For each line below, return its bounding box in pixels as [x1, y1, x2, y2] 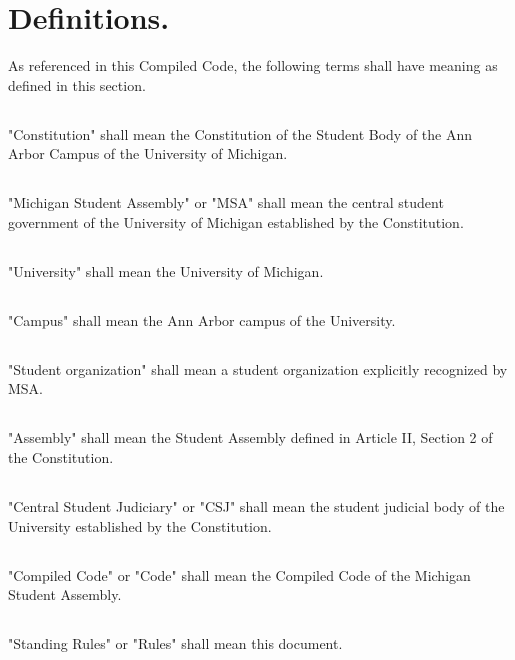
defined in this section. [8, 74, 146, 95]
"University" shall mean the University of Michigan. [8, 260, 324, 281]
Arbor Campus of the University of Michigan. [8, 143, 288, 164]
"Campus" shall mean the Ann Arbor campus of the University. [8, 309, 396, 330]
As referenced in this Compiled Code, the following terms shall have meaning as [8, 55, 498, 76]
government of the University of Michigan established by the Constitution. [8, 211, 464, 232]
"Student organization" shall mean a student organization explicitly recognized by [8, 358, 508, 379]
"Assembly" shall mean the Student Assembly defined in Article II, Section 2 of [8, 427, 493, 448]
